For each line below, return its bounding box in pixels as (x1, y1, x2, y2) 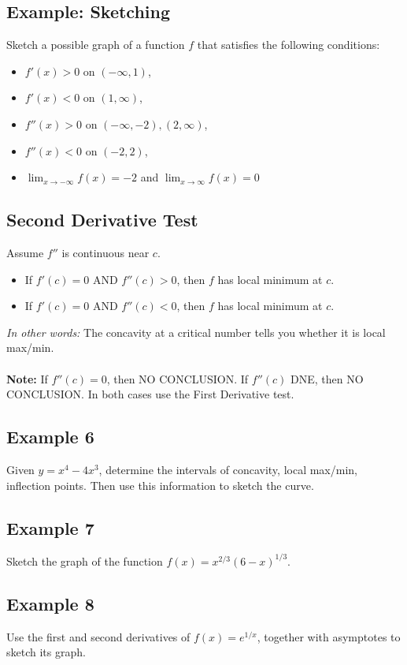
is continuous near (61, 244, 150, 260)
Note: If (6, 370, 48, 387)
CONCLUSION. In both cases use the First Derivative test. (6, 386, 294, 402)
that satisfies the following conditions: (197, 36, 380, 53)
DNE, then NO (290, 370, 364, 387)
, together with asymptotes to (257, 628, 401, 644)
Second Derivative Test (6, 207, 198, 232)
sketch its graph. (6, 644, 86, 660)
